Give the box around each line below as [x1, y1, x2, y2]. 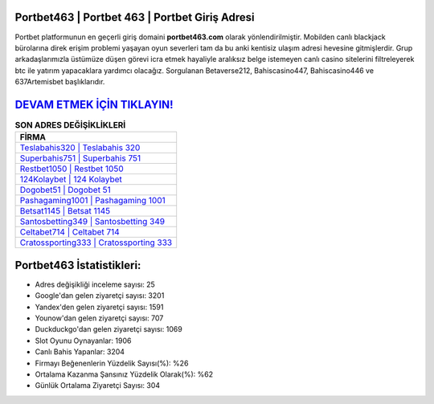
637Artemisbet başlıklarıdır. [14, 77, 105, 87]
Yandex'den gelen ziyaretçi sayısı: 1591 [35, 302, 164, 312]
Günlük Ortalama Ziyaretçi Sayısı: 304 [35, 381, 161, 390]
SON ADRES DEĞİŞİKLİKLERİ [14, 120, 126, 131]
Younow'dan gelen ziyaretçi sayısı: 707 [35, 313, 164, 323]
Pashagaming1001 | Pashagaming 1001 [19, 195, 166, 206]
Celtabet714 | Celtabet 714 [19, 226, 120, 238]
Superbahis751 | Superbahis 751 [19, 153, 141, 164]
